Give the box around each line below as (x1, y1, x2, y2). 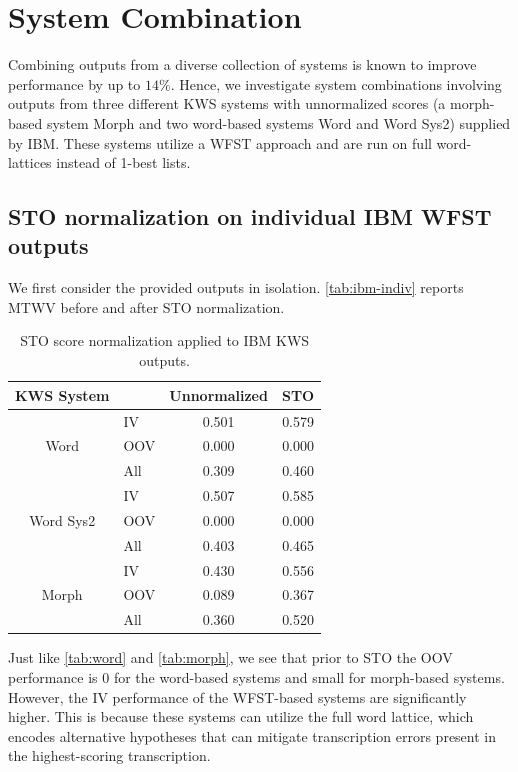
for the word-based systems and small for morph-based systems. (113, 666, 505, 687)
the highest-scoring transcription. (8, 745, 211, 766)
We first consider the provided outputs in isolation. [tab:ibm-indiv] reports (8, 277, 464, 298)
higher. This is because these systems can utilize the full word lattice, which (8, 706, 474, 727)
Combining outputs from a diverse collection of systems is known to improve (8, 54, 477, 75)
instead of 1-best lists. (56, 152, 191, 173)
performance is (8, 666, 98, 687)
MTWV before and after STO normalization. (8, 296, 285, 317)
